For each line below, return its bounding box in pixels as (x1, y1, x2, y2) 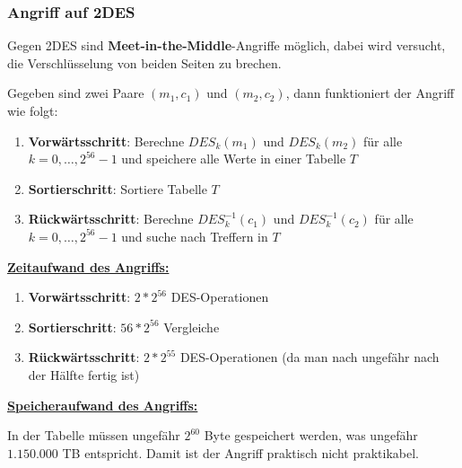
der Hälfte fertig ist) (28, 365, 140, 384)
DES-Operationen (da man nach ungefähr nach (179, 348, 440, 366)
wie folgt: (7, 102, 58, 119)
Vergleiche (163, 317, 220, 336)
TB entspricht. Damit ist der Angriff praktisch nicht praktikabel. (62, 443, 419, 462)
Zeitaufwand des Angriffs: (7, 257, 170, 276)
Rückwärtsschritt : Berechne (28, 209, 194, 228)
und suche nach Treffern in (121, 226, 268, 245)
